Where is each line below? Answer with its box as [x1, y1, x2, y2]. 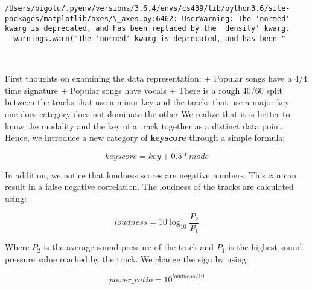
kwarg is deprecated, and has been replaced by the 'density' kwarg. [5, 24, 290, 33]
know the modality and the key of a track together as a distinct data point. [5, 119, 284, 132]
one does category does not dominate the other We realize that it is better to [5, 108, 290, 120]
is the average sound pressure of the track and [43, 241, 214, 253]
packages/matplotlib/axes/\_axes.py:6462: [5, 14, 178, 23]
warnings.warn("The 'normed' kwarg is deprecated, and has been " [13, 34, 286, 43]
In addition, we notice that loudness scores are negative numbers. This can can [5, 168, 297, 181]
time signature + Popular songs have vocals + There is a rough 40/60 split [5, 83, 283, 96]
